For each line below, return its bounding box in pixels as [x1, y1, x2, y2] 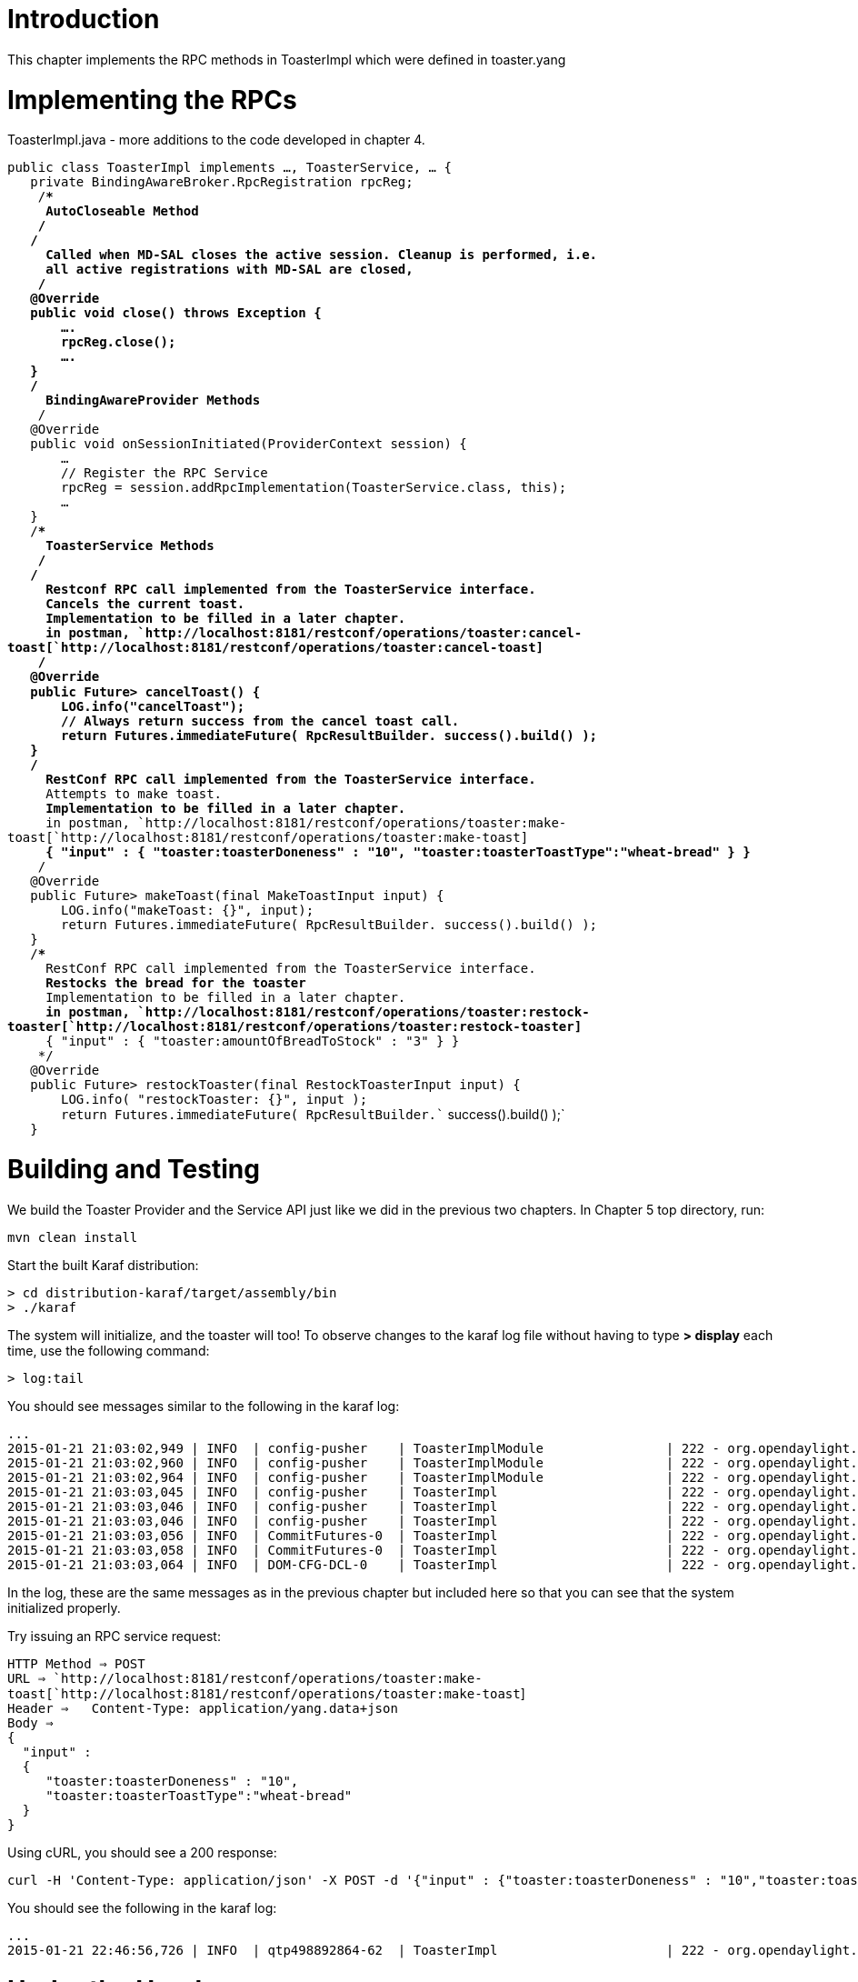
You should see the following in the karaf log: [7, 1899, 277, 1916]
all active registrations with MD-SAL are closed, [45, 262, 414, 277]
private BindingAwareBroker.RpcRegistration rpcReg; [30, 175, 414, 190]
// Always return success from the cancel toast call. [61, 714, 460, 729]
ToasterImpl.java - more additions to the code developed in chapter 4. [7, 132, 425, 148]
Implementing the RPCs [7, 84, 297, 115]
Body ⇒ [7, 1715, 54, 1730]
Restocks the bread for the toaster [45, 976, 306, 991]
